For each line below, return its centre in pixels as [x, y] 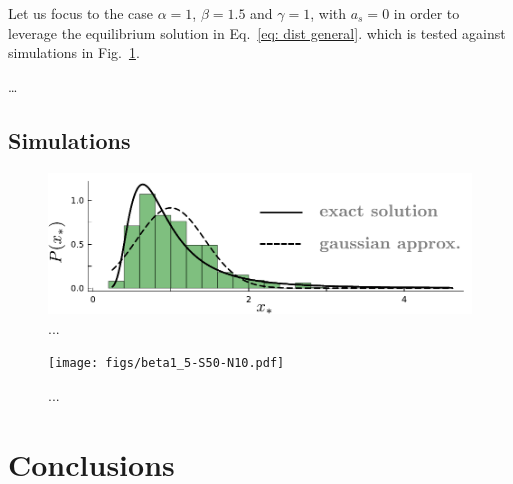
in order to [426, 13]
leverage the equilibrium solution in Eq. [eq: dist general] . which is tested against [257, 32]
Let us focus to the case [81, 13]
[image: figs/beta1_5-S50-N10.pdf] [166, 363]
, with [328, 13]
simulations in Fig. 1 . [74, 52]
